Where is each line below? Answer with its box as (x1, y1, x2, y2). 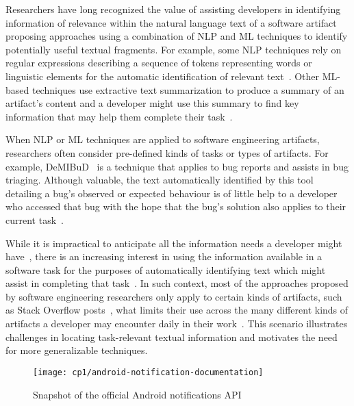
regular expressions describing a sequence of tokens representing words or (5, 55, 312, 70)
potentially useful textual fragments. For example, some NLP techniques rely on (5, 42, 342, 56)
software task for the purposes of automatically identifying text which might (5, 262, 326, 277)
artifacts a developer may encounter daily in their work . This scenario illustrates (5, 316, 348, 331)
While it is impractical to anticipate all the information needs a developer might (5, 236, 342, 250)
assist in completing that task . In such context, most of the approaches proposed (5, 276, 349, 290)
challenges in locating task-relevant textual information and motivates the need (5, 329, 338, 344)
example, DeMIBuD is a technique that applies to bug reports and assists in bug (5, 159, 349, 173)
